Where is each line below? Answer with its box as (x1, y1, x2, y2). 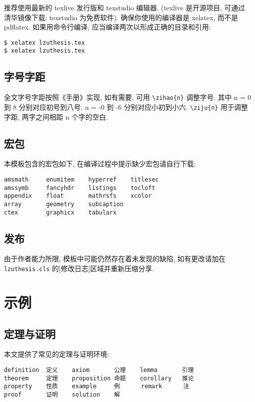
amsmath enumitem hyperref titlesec (4, 176, 159, 183)
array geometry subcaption (4, 200, 124, 208)
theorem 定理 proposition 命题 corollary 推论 (4, 374, 194, 382)
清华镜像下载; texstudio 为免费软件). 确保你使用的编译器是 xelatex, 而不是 (4, 12, 238, 22)
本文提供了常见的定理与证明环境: (4, 349, 109, 359)
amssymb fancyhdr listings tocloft (4, 184, 155, 191)
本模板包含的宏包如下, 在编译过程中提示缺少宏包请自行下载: (4, 158, 196, 169)
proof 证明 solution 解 (4, 391, 120, 398)
